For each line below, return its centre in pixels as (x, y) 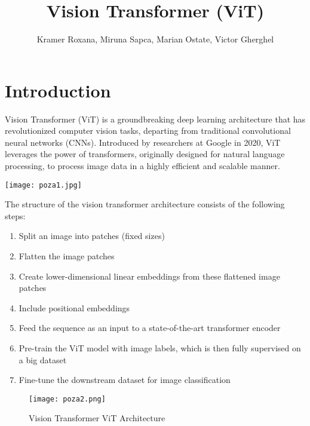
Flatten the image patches (67, 256)
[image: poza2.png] (67, 399)
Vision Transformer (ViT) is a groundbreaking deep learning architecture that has (155, 119)
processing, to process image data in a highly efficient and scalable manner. (142, 166)
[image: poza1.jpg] (43, 185)
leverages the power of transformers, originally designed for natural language (145, 154)
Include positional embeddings (74, 307)
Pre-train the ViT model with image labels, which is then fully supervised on (160, 348)
